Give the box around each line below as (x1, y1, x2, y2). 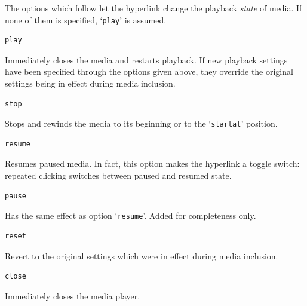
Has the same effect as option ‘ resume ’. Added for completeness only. (5, 209, 256, 222)
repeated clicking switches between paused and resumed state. (5, 169, 232, 182)
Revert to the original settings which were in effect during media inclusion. (5, 249, 278, 262)
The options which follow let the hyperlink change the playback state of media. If (5, 2, 302, 14)
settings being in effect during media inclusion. (5, 77, 176, 90)
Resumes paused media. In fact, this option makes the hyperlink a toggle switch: (5, 157, 300, 170)
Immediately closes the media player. (5, 289, 140, 302)
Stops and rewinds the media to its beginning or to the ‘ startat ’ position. (5, 117, 278, 130)
